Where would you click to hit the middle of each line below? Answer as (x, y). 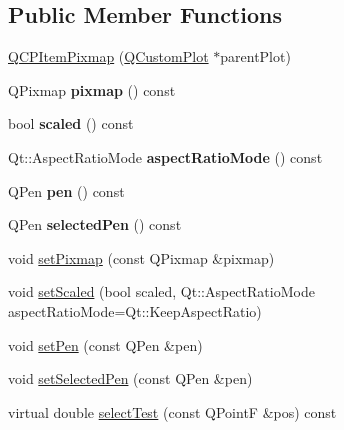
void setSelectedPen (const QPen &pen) (130, 378)
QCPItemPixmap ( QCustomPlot (108, 56)
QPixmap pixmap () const (92, 89)
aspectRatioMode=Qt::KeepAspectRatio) (135, 310)
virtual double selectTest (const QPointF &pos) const (172, 411)
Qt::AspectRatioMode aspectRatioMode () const (165, 156)
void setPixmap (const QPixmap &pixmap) (141, 257)
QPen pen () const (66, 190)
